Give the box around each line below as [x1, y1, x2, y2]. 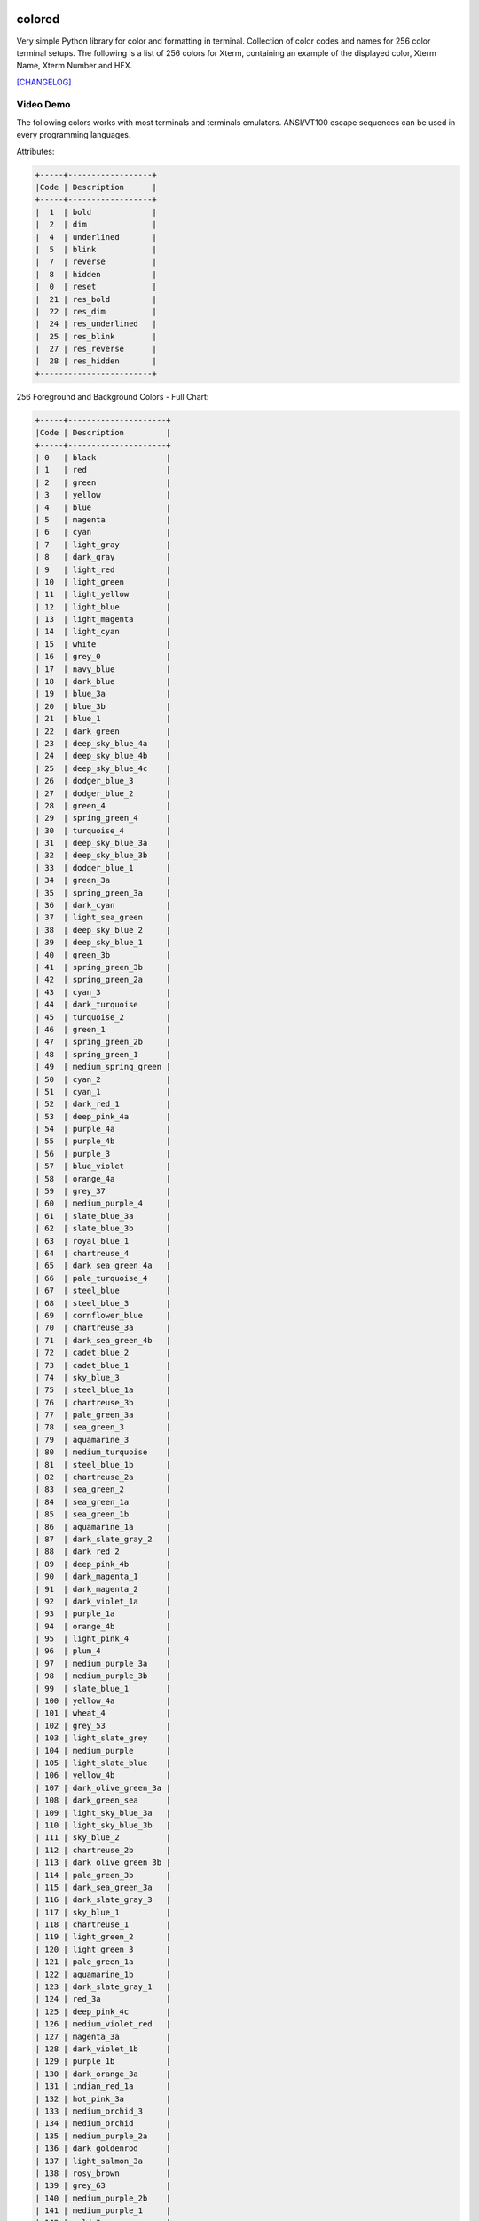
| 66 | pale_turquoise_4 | [35, 1273, 172, 1283]
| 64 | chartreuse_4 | [35, 1248, 172, 1258]
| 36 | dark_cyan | [35, 900, 172, 911]
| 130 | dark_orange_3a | [35, 2068, 172, 2079]
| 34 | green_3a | [35, 875, 172, 886]
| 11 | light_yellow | [35, 589, 172, 600]
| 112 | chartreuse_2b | [35, 1844, 172, 1855]
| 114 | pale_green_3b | [35, 1870, 172, 1880]
